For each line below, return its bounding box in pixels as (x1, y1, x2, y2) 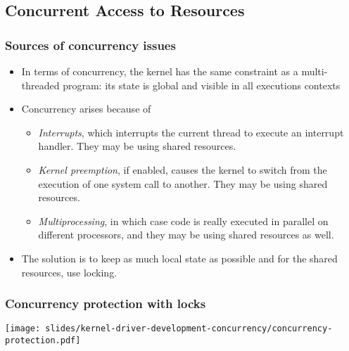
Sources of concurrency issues (5, 36, 176, 53)
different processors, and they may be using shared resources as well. (38, 227, 334, 242)
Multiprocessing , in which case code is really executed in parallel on (38, 213, 329, 228)
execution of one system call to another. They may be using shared (38, 176, 328, 191)
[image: (5, 324, 41, 334)
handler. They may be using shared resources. (38, 139, 236, 153)
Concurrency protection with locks (5, 295, 206, 312)
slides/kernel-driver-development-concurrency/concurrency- (45, 324, 333, 334)
